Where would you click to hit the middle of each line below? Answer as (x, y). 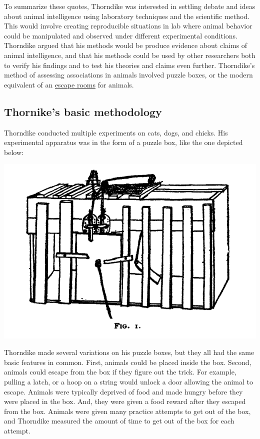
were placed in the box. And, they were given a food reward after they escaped (125, 401)
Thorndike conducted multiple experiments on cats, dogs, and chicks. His (116, 132)
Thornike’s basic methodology (83, 111)
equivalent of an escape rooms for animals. (69, 84)
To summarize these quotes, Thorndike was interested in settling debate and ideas (130, 6)
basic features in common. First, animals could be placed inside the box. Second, (128, 362)
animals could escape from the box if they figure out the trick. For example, (120, 372)
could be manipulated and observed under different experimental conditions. (121, 35)
